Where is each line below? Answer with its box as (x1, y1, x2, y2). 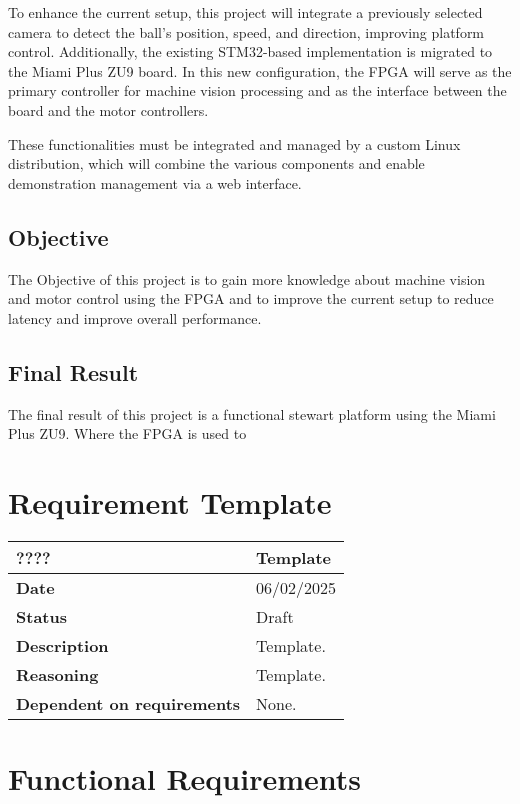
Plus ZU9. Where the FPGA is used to (8, 423, 247, 444)
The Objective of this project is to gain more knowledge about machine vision (8, 268, 486, 289)
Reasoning (16, 662, 99, 686)
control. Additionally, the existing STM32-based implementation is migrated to (8, 41, 493, 62)
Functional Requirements (8, 758, 361, 799)
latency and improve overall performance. (8, 307, 262, 328)
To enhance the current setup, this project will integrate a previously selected (8, 2, 483, 22)
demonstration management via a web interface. (8, 172, 302, 193)
